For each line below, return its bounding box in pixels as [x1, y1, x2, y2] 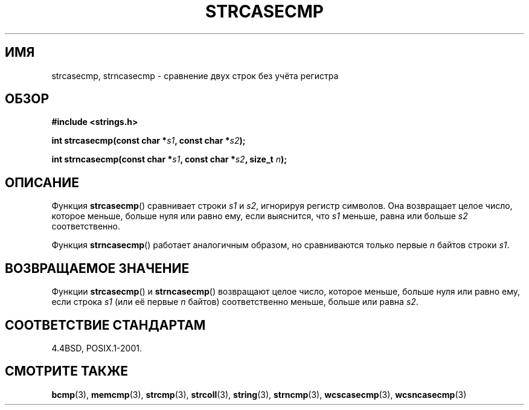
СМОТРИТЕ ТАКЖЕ [5, 364, 129, 379]
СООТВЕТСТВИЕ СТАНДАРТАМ [5, 317, 206, 333]
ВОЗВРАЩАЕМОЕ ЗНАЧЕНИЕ [5, 260, 190, 276]
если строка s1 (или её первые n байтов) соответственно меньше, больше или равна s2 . [51, 296, 418, 307]
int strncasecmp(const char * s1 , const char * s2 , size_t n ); [51, 154, 287, 165]
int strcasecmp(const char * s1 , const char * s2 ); [51, 135, 246, 146]
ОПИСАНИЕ [5, 175, 79, 190]
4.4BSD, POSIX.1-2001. [51, 342, 142, 353]
